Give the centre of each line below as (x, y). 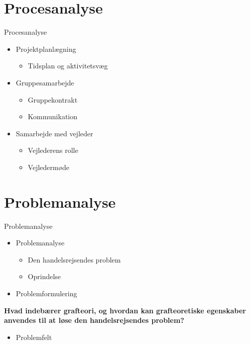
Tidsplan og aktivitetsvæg (68, 66)
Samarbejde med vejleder (54, 133)
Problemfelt (34, 337)
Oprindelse (44, 276)
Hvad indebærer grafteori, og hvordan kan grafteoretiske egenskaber (125, 310)
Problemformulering (46, 293)
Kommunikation (52, 116)
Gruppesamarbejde (45, 82)
